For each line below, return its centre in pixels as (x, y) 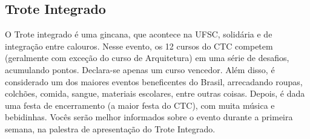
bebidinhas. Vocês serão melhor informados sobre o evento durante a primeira (149, 117)
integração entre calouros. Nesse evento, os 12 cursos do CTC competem (139, 46)
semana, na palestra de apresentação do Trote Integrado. (110, 128)
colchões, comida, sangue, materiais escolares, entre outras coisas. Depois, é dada (155, 93)
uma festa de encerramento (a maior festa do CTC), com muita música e (140, 105)
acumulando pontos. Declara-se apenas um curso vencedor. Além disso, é (140, 69)
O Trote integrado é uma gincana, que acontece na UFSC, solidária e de (139, 34)
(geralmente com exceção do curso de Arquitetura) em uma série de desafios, (147, 58)
